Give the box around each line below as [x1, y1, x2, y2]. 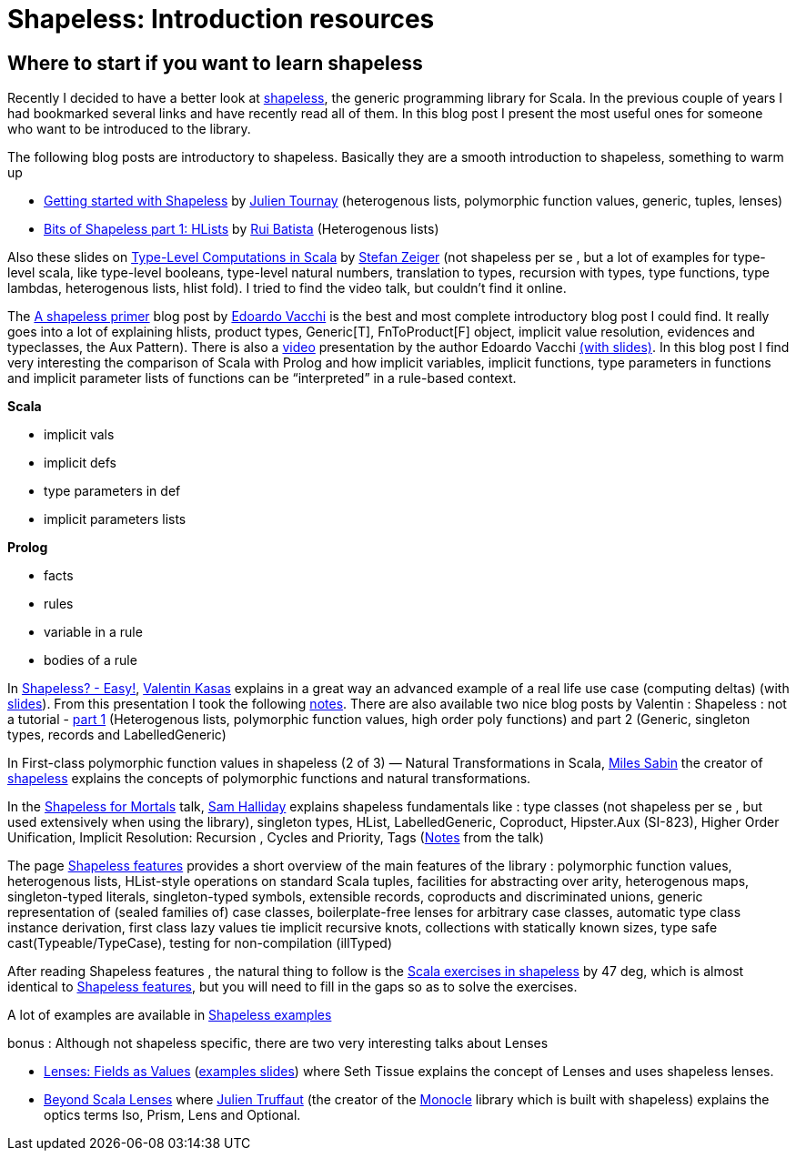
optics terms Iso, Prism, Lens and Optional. [44, 1107, 301, 1123]
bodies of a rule [44, 652, 137, 669]
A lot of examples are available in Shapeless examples [7, 1007, 332, 1023]
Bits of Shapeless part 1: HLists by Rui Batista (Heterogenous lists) [44, 221, 439, 237]
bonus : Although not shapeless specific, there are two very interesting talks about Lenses [7, 1035, 549, 1052]
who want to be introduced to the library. [7, 121, 251, 137]
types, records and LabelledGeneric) [7, 727, 227, 743]
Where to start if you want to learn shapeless [7, 51, 423, 75]
